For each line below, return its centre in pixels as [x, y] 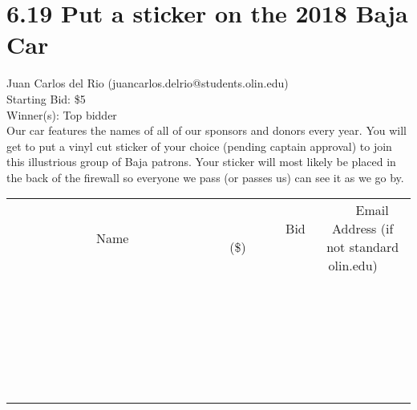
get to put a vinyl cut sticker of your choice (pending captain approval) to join [199, 146]
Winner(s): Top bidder [62, 114]
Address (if [363, 229]
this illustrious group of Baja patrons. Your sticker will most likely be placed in [201, 162]
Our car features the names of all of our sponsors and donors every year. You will [206, 130]
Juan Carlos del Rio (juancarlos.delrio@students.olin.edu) [148, 83]
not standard [363, 247]
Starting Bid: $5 [46, 98]
